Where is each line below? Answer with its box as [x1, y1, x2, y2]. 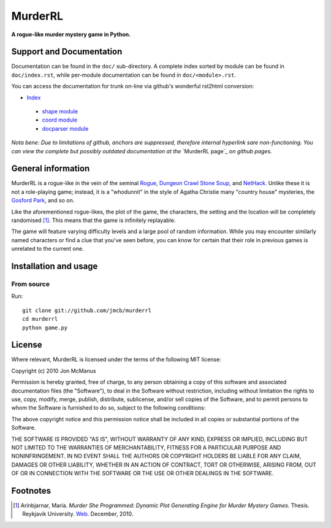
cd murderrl [22, 316, 58, 323]
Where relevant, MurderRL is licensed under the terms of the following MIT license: [11, 356, 221, 363]
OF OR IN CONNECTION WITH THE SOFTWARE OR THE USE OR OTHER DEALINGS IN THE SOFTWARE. [11, 470, 274, 477]
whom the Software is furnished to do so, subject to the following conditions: [11, 404, 206, 411]
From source [11, 280, 50, 288]
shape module [42, 108, 78, 115]
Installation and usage [11, 261, 98, 272]
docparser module [42, 124, 89, 132]
